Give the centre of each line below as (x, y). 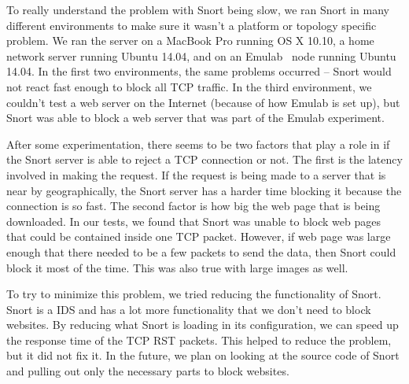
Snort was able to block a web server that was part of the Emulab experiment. (195, 118)
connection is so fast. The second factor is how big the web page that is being (193, 206)
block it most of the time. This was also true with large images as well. (177, 267)
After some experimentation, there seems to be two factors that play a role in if (198, 144)
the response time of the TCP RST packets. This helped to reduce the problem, (199, 340)
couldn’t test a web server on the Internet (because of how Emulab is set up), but (203, 102)
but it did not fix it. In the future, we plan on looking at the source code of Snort (203, 355)
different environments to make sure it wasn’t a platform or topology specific (192, 25)
